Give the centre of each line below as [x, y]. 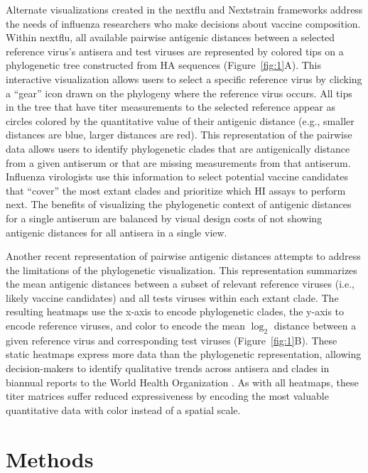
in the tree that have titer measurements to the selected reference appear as [171, 107]
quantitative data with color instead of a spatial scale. [123, 409]
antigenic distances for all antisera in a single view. [117, 232]
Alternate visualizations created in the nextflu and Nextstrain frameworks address [184, 9]
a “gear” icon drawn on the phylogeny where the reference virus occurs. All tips [179, 93]
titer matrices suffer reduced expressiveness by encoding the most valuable [167, 396]
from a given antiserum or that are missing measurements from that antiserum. [178, 162]
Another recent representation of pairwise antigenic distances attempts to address [183, 256]
